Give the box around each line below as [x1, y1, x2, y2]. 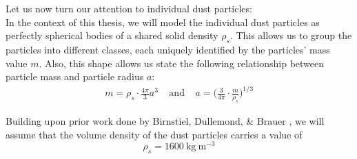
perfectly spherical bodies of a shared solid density [6, 28, 218, 42]
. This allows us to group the [229, 28, 352, 42]
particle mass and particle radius [6, 69, 144, 84]
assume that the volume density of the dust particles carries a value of [6, 127, 303, 141]
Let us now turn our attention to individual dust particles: [6, 1, 252, 15]
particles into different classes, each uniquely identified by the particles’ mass [6, 42, 330, 56]
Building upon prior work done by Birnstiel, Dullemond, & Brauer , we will [6, 114, 325, 128]
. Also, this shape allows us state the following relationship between [39, 56, 325, 70]
